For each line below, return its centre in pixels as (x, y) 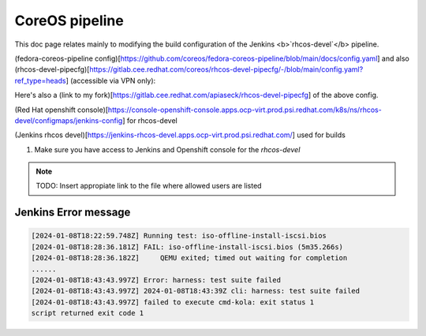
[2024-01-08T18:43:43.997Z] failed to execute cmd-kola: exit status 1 (173, 302)
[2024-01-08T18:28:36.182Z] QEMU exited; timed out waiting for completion (189, 258)
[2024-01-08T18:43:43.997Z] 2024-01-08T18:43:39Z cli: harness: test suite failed (196, 291)
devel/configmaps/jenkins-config (69, 120)
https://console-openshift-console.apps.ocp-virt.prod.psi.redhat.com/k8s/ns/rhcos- (245, 110)
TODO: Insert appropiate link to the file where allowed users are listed (149, 186)
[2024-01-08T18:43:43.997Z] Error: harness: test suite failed (156, 280)
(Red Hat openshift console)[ (62, 110)
